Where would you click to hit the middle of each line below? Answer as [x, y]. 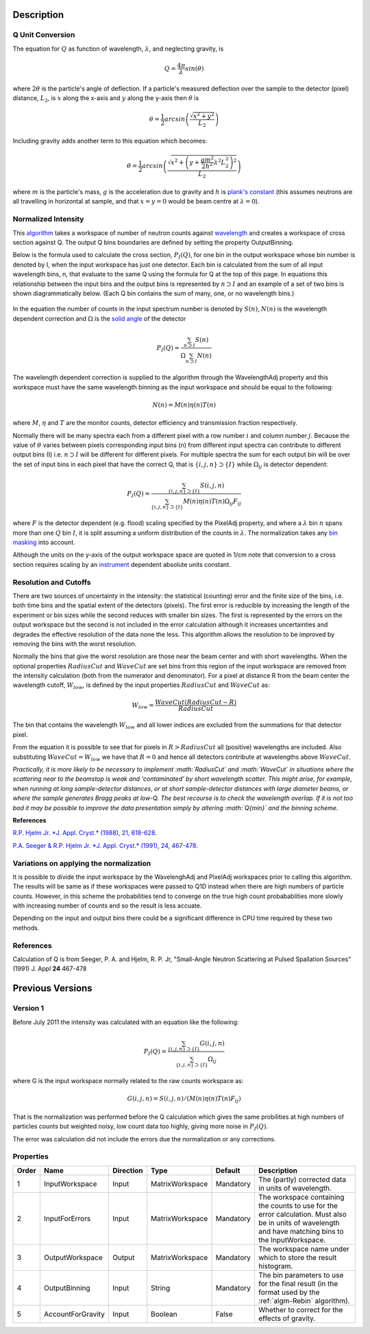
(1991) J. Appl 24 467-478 [50, 969]
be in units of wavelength [299, 1222]
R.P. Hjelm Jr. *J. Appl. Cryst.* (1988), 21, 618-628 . [85, 833]
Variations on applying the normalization [82, 863]
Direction [127, 1170]
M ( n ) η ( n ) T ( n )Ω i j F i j [212, 502]
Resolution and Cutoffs [52, 582]
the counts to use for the [298, 1205]
